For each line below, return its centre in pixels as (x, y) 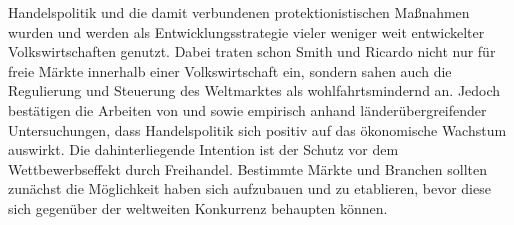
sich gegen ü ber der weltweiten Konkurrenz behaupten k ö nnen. (198, 207)
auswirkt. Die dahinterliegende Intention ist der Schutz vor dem (203, 149)
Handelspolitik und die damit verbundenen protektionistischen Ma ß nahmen (239, 12)
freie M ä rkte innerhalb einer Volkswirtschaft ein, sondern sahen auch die (230, 70)
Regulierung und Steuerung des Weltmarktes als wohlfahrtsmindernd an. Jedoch (254, 90)
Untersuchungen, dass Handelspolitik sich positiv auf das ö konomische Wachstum (257, 129)
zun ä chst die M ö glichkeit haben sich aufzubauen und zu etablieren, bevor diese (249, 188)
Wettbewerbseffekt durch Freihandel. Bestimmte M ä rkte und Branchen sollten (247, 168)
